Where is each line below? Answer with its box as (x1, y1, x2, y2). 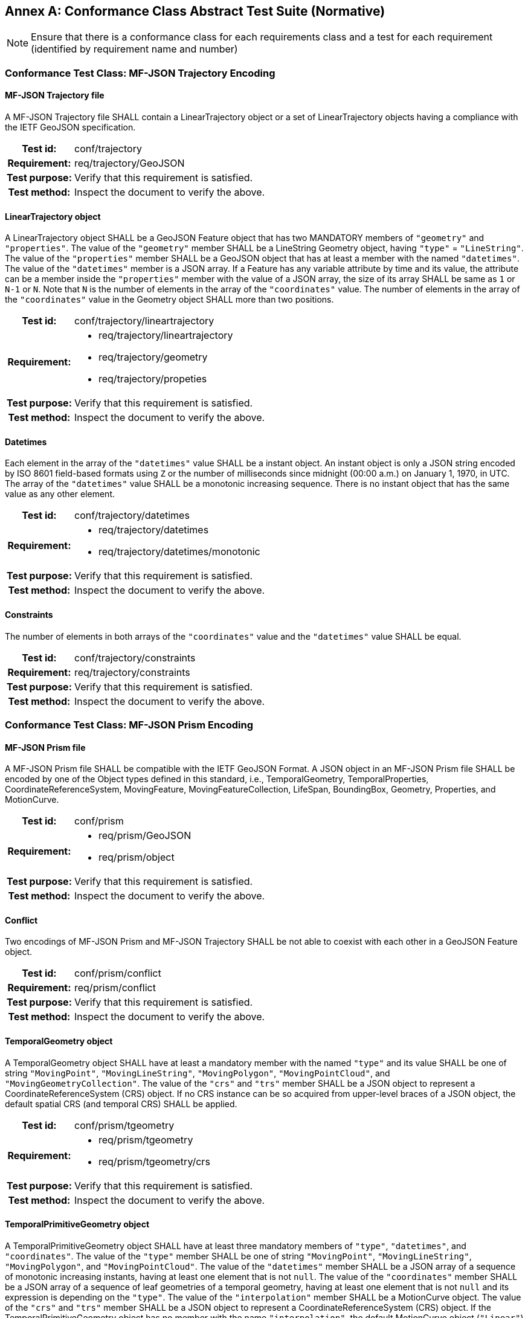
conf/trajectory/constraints (74, 651, 196, 664)
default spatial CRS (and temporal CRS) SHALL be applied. (5, 1098, 237, 1109)
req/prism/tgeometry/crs (98, 1155, 210, 1168)
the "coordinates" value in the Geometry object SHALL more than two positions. (5, 294, 334, 305)
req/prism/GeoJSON (98, 829, 192, 842)
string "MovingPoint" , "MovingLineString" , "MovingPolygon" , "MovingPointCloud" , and (5, 1067, 390, 1078)
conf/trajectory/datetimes (74, 509, 190, 522)
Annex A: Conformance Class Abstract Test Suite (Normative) (5, 4, 385, 19)
